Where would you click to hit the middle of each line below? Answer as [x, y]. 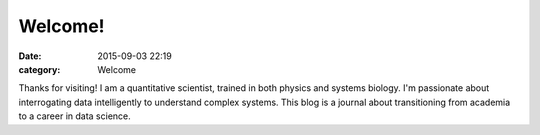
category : [39, 69]
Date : [30, 56]
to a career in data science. [75, 116]
